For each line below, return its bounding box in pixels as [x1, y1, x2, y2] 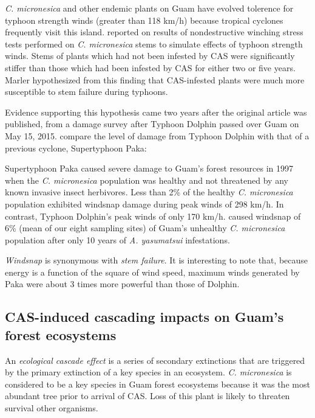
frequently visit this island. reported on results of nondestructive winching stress [5, 26, 303, 38]
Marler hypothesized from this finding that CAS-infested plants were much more [5, 73, 305, 86]
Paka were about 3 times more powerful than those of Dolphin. [5, 277, 240, 290]
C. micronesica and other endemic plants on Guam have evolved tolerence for [5, 2, 294, 14]
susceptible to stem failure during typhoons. [5, 85, 168, 98]
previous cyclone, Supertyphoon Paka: [5, 141, 147, 154]
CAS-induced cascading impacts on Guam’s [5, 307, 284, 326]
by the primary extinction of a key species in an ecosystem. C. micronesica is [5, 366, 292, 378]
